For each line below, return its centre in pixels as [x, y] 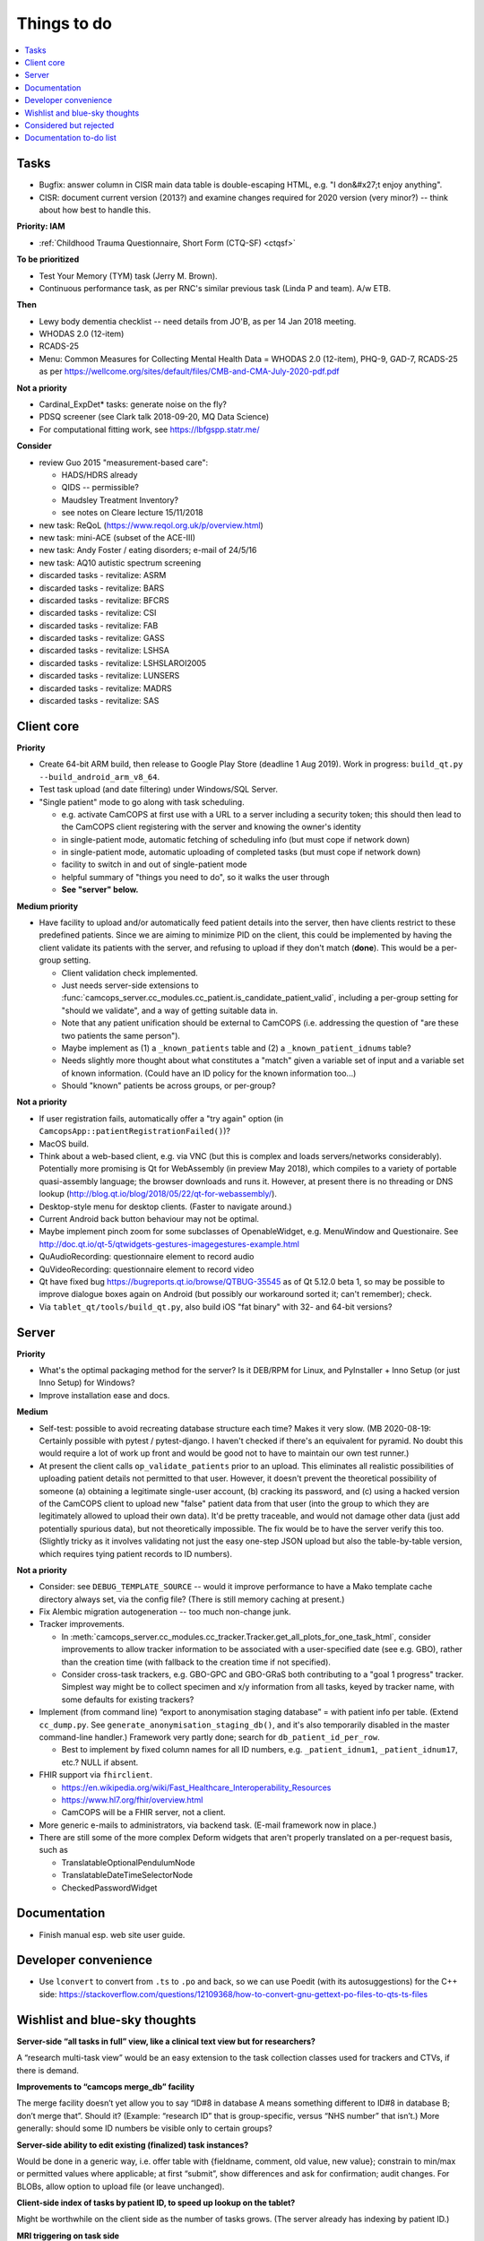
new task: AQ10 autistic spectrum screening [120, 562]
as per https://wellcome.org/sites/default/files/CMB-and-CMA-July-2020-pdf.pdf [189, 371]
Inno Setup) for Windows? [87, 1383]
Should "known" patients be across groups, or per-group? [169, 1086]
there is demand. [48, 2070]
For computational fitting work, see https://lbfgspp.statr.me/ [149, 429]
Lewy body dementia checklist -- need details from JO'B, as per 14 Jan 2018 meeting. [198, 321]
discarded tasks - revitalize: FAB [99, 625]
